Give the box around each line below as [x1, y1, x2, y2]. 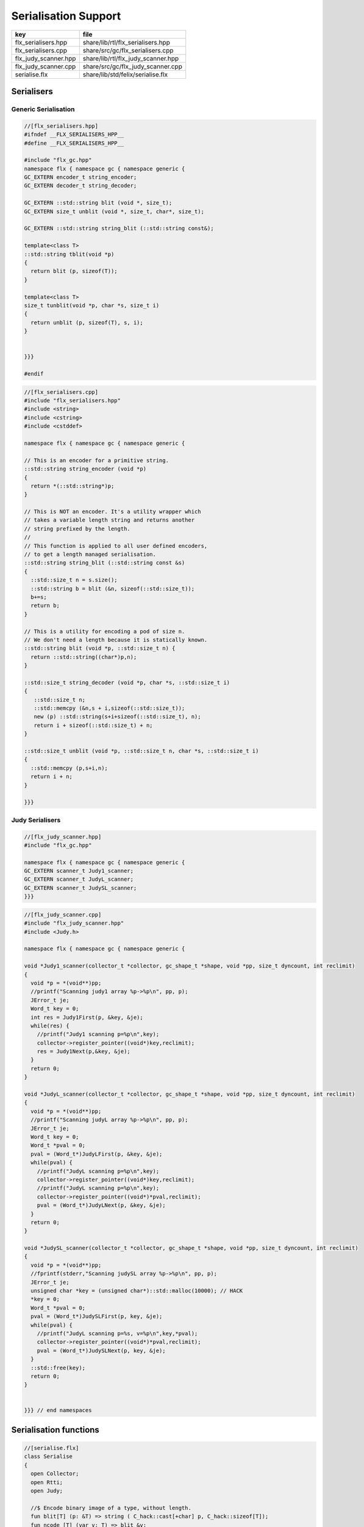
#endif [24, 370, 44, 377]
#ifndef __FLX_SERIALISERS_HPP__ [24, 131, 124, 138]
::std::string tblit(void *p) [24, 250, 115, 258]
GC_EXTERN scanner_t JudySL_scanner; [24, 884, 137, 891]
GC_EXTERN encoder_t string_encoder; [24, 174, 137, 181]
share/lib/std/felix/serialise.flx [82, 70, 168, 79]
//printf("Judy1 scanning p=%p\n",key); [37, 1031, 160, 1038]
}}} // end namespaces [24, 1407, 92, 1414]
